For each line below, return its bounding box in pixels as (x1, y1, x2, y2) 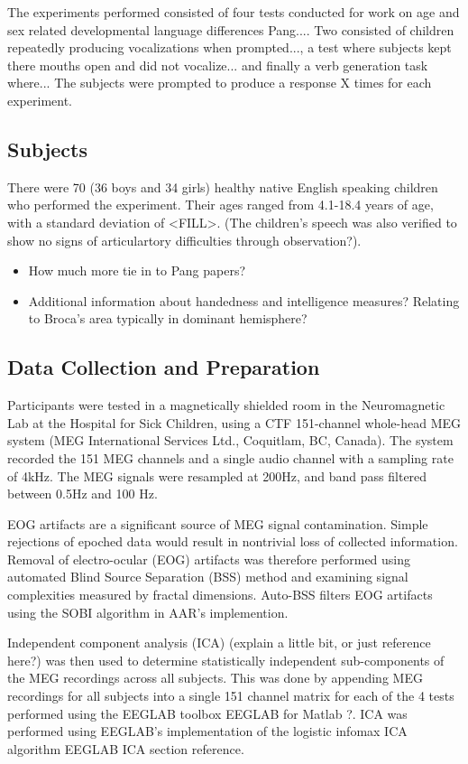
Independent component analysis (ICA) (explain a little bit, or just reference (7, 633, 431, 652)
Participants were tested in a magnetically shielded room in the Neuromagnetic (7, 396, 445, 415)
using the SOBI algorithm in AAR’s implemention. (7, 602, 289, 621)
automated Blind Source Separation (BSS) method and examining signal (7, 567, 408, 586)
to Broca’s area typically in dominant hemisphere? (28, 309, 307, 328)
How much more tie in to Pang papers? (28, 261, 246, 280)
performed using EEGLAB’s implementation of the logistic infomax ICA (7, 722, 408, 741)
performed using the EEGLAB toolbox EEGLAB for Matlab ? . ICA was (7, 703, 408, 722)
